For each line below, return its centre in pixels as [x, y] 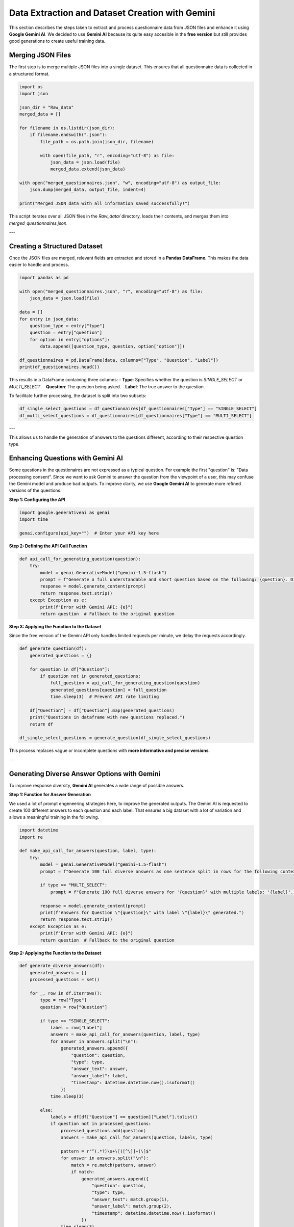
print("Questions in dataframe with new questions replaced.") [107, 717]
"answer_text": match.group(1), [130, 1199]
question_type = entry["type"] [67, 326]
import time [34, 520]
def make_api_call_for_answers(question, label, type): [88, 851]
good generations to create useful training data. [57, 41]
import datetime [39, 830]
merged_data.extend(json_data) [88, 169]
